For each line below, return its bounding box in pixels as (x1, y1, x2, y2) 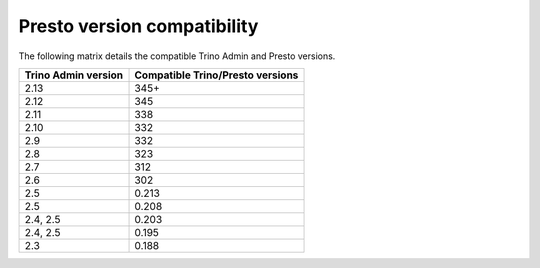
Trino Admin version (24, 68, 124, 82)
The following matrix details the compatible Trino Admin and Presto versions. (18, 50, 336, 62)
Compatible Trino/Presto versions (134, 68, 299, 82)
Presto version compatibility (18, 15, 259, 37)
